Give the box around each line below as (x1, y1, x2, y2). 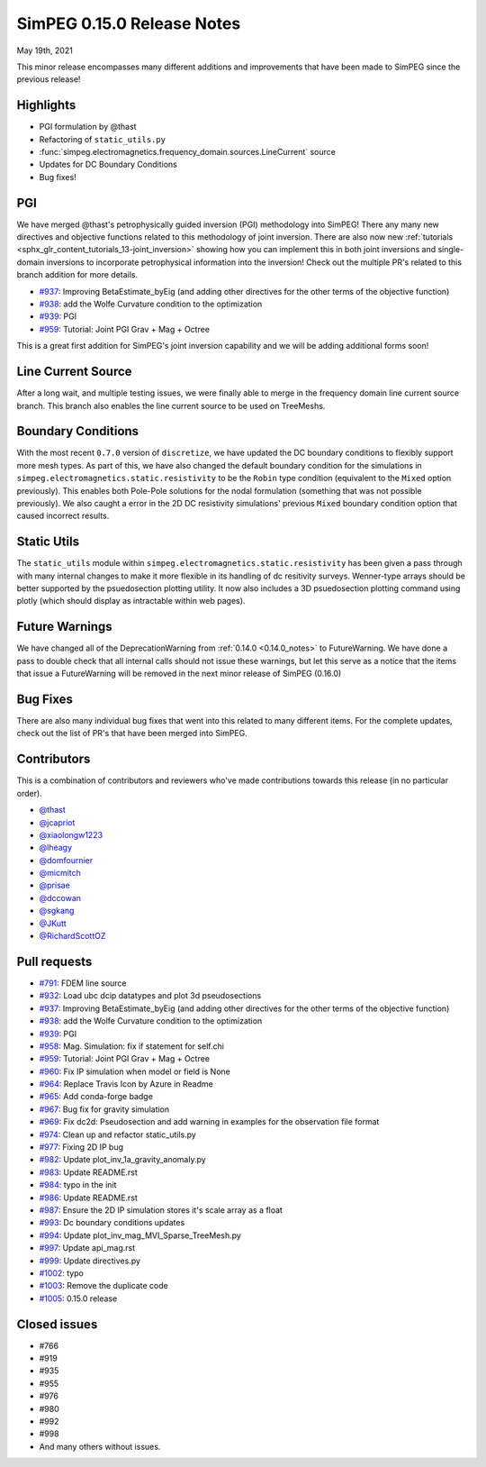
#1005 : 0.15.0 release (39, 1293, 118, 1304)
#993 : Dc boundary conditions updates (39, 1217, 185, 1228)
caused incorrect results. (16, 510, 110, 522)
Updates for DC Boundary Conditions (39, 159, 177, 170)
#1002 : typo (39, 1267, 85, 1279)
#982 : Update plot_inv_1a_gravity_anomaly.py (39, 1154, 206, 1165)
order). (16, 788, 42, 798)
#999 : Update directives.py (39, 1255, 141, 1266)
